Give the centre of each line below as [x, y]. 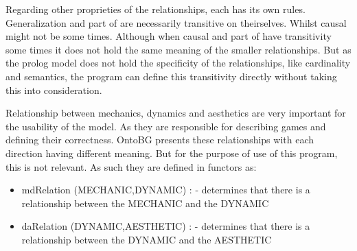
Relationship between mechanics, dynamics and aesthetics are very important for [176, 113]
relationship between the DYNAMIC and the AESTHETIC [147, 239]
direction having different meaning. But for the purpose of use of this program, [172, 153]
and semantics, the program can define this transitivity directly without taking [171, 76]
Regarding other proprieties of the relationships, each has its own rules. [156, 9]
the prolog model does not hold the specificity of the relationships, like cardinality [178, 63]
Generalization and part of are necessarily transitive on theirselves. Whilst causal [176, 22]
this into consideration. [54, 89]
